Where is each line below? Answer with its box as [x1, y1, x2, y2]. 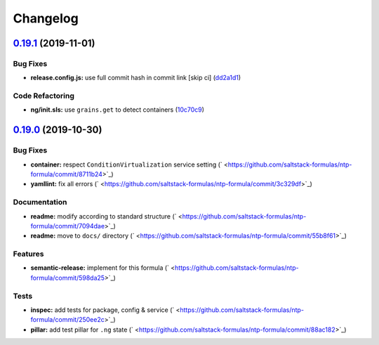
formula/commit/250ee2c [30, 315, 105, 324]
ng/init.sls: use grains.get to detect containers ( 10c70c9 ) [30, 105, 205, 114]
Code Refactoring [13, 91, 75, 101]
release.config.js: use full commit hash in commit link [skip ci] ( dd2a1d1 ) [30, 74, 241, 82]
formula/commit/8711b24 [30, 170, 103, 178]
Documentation [13, 197, 67, 207]
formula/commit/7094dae [30, 221, 105, 230]
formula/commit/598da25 [30, 273, 105, 282]
